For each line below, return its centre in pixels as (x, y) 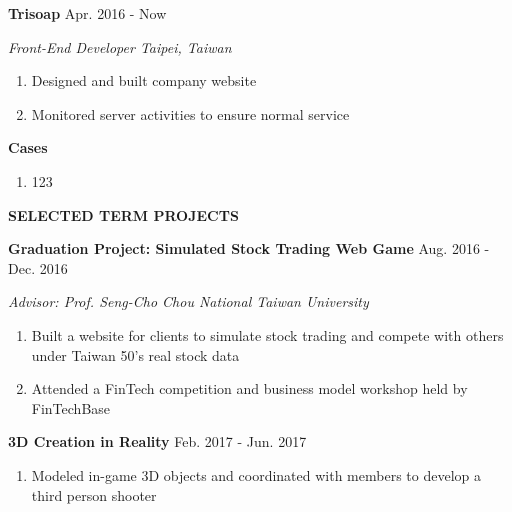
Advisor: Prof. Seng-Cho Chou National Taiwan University (188, 301)
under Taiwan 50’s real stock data (135, 354)
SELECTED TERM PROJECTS (123, 214)
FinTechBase (71, 407)
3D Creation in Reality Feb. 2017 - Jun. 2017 (157, 441)
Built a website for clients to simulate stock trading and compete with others (267, 334)
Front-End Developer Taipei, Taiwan (120, 46)
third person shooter (94, 494)
